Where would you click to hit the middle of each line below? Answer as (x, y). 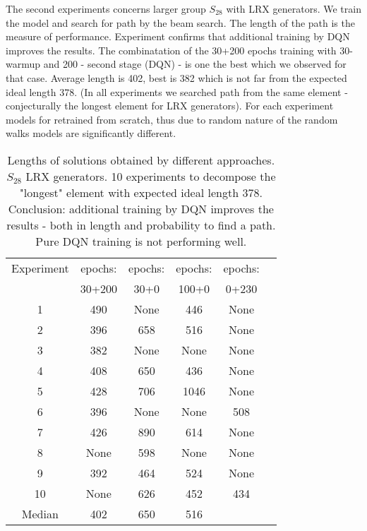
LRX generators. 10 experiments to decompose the (151, 176)
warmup (23, 64)
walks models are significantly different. (91, 133)
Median (40, 513)
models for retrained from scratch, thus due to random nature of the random (172, 119)
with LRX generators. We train (294, 8)
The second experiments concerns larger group (106, 8)
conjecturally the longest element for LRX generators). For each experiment (170, 106)
